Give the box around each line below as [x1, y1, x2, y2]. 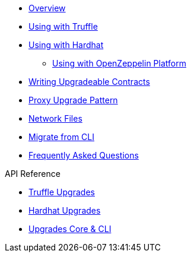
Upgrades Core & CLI [28, 224, 112, 234]
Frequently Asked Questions [28, 150, 139, 160]
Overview [28, 3, 66, 13]
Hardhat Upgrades [28, 205, 101, 215]
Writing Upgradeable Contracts [28, 77, 150, 87]
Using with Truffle [28, 21, 98, 31]
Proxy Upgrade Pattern [28, 95, 118, 105]
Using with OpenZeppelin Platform [52, 58, 186, 68]
